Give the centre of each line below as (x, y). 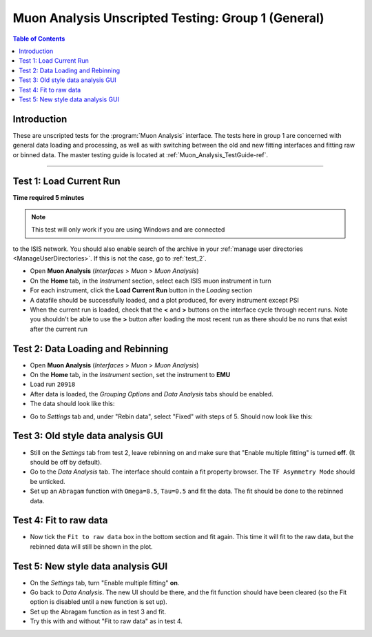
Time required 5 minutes (49, 198)
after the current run (59, 329)
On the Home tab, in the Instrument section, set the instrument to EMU (130, 375)
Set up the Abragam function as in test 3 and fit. (98, 611)
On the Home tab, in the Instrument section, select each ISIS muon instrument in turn (151, 281)
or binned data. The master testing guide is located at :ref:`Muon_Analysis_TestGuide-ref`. (141, 154)
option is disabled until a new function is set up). (99, 602)
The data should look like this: (72, 404)
